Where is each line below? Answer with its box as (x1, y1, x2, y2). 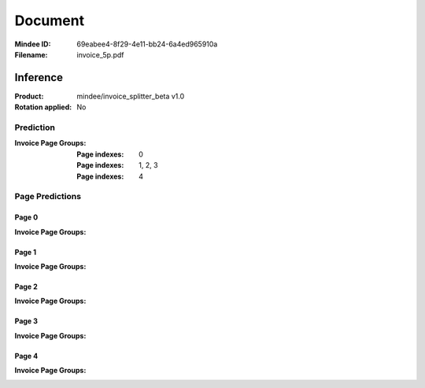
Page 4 (14, 351, 39, 360)
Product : (14, 91, 44, 101)
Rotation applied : (14, 102, 72, 112)
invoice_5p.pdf (76, 50, 124, 59)
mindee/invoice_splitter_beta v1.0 (76, 91, 185, 101)
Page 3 (14, 316, 39, 326)
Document (14, 12, 85, 29)
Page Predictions (14, 191, 82, 202)
